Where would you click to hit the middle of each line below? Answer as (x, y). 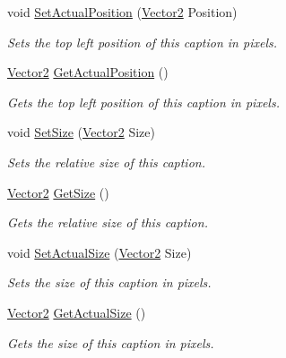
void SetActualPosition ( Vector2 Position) (122, 12)
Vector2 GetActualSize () (77, 312)
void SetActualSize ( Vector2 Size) (100, 252)
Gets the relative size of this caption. (108, 222)
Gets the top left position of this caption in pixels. (143, 102)
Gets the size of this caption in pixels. (111, 342)
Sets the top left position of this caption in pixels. (142, 42)
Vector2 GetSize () (58, 192)
